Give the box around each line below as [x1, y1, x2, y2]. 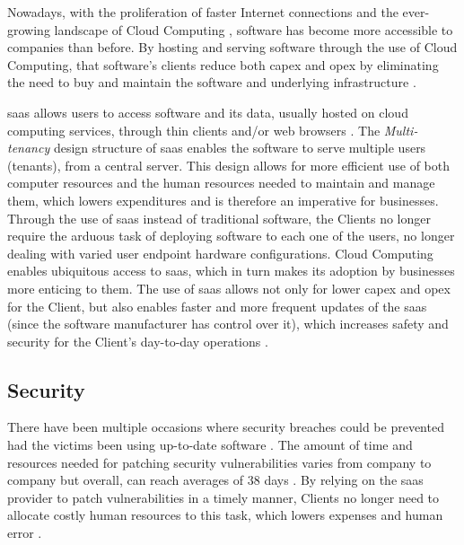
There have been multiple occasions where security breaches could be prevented [7, 418, 444, 436]
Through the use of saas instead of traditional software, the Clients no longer [7, 208, 431, 227]
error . [7, 523, 42, 542]
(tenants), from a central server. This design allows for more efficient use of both [7, 155, 450, 174]
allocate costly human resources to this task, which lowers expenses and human [7, 505, 443, 524]
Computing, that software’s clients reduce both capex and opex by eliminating [7, 55, 439, 74]
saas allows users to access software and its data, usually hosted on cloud [7, 102, 408, 121]
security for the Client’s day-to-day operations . [7, 331, 268, 350]
